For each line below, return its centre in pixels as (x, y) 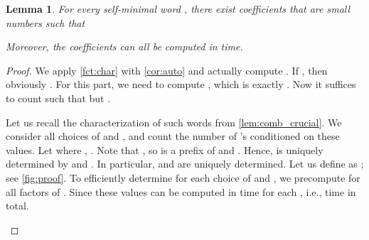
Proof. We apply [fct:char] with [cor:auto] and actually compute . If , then (167, 70)
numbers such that (46, 22)
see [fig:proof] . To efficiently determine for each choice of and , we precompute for (183, 177)
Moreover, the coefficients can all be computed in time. (124, 47)
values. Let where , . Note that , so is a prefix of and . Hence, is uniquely (165, 149)
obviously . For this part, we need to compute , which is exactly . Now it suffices (181, 84)
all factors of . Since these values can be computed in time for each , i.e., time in (181, 191)
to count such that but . (58, 98)
